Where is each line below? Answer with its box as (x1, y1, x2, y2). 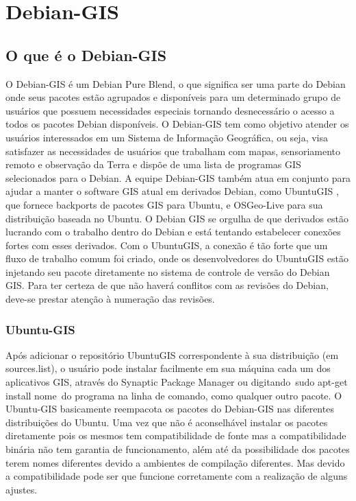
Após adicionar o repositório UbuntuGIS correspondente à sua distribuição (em (5, 347, 339, 362)
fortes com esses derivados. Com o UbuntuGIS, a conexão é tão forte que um (5, 237, 328, 252)
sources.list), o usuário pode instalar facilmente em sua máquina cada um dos (5, 361, 331, 375)
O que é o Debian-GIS (5, 44, 167, 65)
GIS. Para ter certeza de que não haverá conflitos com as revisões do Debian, (5, 278, 329, 292)
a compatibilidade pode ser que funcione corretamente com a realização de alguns (5, 469, 348, 483)
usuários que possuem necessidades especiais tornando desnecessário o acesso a (5, 103, 335, 117)
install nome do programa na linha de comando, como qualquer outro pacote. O (5, 388, 342, 402)
